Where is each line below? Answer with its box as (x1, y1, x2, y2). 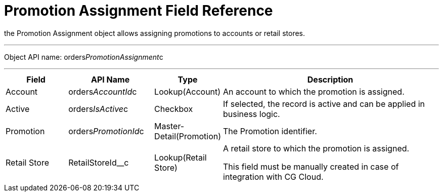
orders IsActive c (68, 103, 128, 114)
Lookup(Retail (154, 152, 207, 163)
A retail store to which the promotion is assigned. (223, 143, 410, 153)
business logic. (223, 108, 280, 119)
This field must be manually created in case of (223, 161, 399, 172)
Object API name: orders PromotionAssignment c (4, 52, 163, 61)
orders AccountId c (68, 86, 137, 97)
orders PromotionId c (68, 126, 144, 136)
